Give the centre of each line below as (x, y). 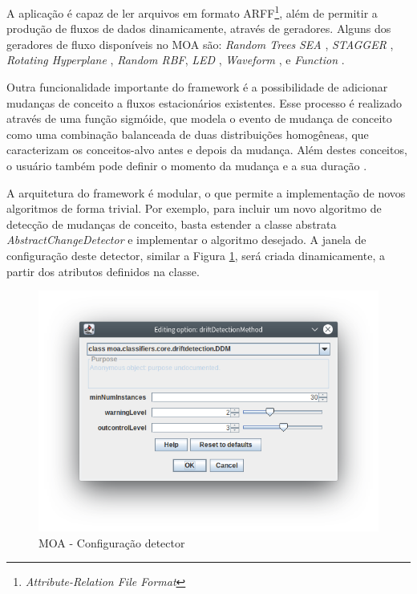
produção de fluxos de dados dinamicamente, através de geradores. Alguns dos (199, 28)
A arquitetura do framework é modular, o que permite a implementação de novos (206, 192)
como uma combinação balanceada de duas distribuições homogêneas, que (188, 134)
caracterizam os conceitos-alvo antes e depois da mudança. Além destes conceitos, (207, 150)
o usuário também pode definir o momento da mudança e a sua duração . (187, 165)
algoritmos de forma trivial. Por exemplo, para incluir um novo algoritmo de (194, 208)
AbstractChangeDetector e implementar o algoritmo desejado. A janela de (186, 240)
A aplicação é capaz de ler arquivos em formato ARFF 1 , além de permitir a (192, 12)
